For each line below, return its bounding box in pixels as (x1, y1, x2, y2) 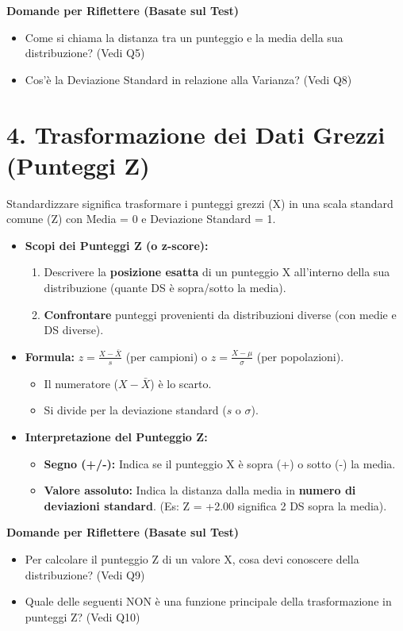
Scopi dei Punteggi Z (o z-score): (25, 237, 209, 253)
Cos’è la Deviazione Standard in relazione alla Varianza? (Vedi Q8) (25, 71, 352, 87)
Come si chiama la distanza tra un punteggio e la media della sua (25, 29, 344, 45)
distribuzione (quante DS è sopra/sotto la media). (44, 279, 286, 296)
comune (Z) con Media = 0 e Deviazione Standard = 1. (6, 210, 276, 227)
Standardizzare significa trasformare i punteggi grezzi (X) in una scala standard (6, 194, 393, 211)
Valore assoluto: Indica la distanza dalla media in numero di (44, 482, 356, 498)
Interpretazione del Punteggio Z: (25, 428, 208, 444)
